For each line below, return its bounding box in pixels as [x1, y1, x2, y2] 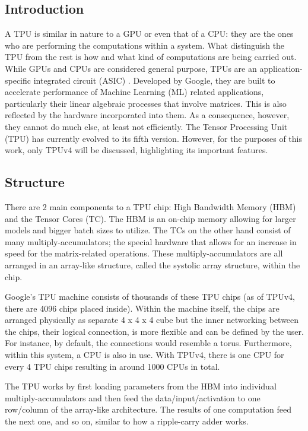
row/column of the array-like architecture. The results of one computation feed [5, 403, 291, 416]
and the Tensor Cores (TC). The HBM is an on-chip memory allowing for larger [5, 212, 296, 224]
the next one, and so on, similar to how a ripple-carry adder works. [5, 415, 249, 427]
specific [5, 74, 31, 86]
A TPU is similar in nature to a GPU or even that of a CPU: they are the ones [5, 27, 294, 40]
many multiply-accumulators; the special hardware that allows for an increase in [5, 235, 297, 248]
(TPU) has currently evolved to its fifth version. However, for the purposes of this [5, 132, 303, 144]
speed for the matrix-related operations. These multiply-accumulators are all [5, 247, 283, 259]
